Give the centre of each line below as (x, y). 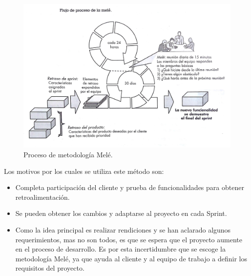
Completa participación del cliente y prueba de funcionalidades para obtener (130, 187)
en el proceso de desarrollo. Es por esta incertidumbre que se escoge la (120, 249)
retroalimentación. (42, 197)
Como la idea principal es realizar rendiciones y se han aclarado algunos (123, 229)
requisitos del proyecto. (50, 268)
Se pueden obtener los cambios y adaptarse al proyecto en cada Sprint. (121, 213)
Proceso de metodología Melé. (68, 154)
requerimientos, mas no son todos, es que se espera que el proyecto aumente (129, 239)
